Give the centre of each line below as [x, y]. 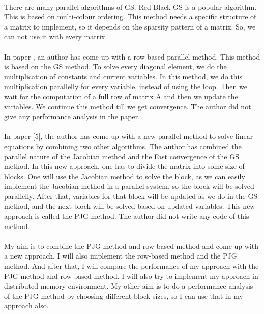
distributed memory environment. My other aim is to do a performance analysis [129, 286]
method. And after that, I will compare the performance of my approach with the [131, 266]
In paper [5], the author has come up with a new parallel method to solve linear [129, 136]
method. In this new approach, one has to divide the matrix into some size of [124, 166]
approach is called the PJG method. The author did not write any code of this [127, 216]
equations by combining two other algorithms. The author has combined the [123, 146]
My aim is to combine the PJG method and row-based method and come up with [131, 246]
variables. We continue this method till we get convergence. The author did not [128, 106]
